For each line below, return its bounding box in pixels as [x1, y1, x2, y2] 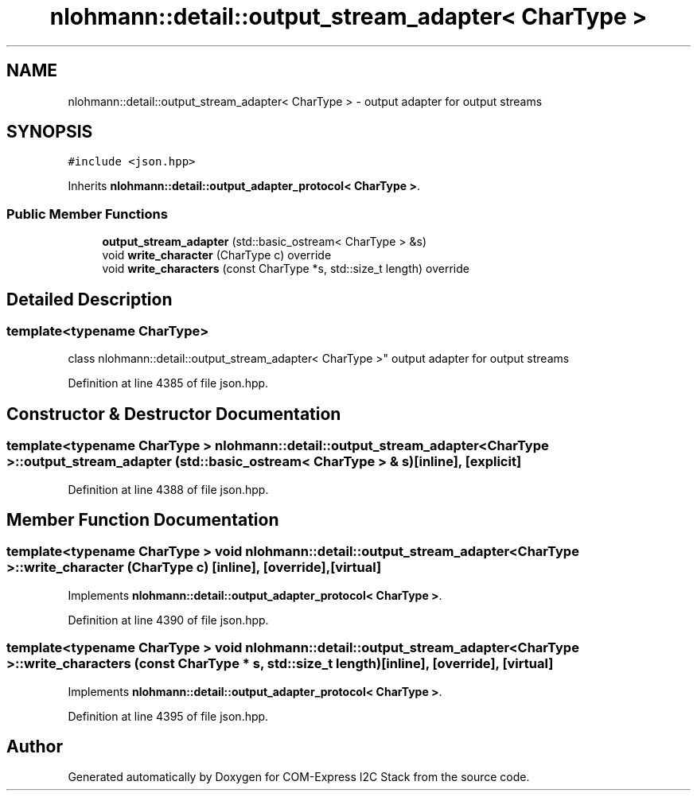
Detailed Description [6, 289, 173, 309]
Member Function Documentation [6, 510, 279, 531]
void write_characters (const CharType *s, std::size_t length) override [102, 262, 469, 276]
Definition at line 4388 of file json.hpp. [68, 482, 269, 496]
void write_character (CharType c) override [102, 248, 332, 262]
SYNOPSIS [6, 122, 93, 142]
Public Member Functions [6, 205, 168, 222]
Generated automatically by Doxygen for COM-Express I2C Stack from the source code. [68, 770, 530, 784]
